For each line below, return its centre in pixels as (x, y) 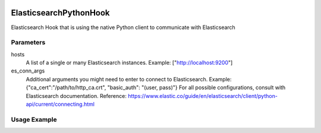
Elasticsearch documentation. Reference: (76, 96)
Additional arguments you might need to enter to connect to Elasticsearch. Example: (129, 79)
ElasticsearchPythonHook (60, 13)
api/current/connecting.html (60, 104)
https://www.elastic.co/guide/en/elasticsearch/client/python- (203, 96)
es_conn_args (28, 71)
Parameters (28, 43)
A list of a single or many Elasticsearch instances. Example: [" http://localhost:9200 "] (129, 63)
